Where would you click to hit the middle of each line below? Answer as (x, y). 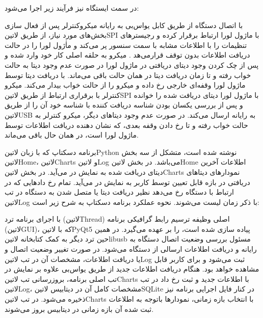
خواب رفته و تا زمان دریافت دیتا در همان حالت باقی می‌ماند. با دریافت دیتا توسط (128, 75)
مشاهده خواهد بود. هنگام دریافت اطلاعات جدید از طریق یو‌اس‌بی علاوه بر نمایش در (132, 269)
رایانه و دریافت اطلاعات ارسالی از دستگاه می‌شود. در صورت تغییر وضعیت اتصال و (131, 249)
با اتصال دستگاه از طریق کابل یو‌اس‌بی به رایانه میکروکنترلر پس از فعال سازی (124, 25)
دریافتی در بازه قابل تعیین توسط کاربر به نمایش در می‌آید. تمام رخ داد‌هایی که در (127, 182)
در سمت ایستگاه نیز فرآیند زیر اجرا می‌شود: (72, 8)
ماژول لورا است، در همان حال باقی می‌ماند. (72, 135)
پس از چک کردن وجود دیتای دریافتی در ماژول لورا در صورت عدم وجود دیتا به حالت (132, 64)
